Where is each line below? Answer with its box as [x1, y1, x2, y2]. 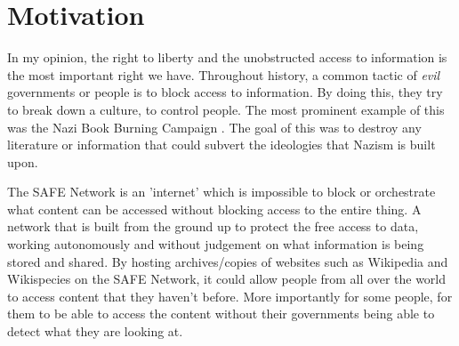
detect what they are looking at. [7, 322, 183, 341]
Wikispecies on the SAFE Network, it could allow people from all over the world [7, 270, 447, 288]
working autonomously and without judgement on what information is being [7, 235, 424, 253]
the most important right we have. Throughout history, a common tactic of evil [7, 65, 440, 84]
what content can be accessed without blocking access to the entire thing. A [7, 199, 422, 218]
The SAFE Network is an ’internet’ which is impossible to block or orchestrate [7, 182, 436, 201]
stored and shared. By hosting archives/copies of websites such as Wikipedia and [7, 252, 448, 270]
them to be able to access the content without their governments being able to [7, 304, 435, 323]
